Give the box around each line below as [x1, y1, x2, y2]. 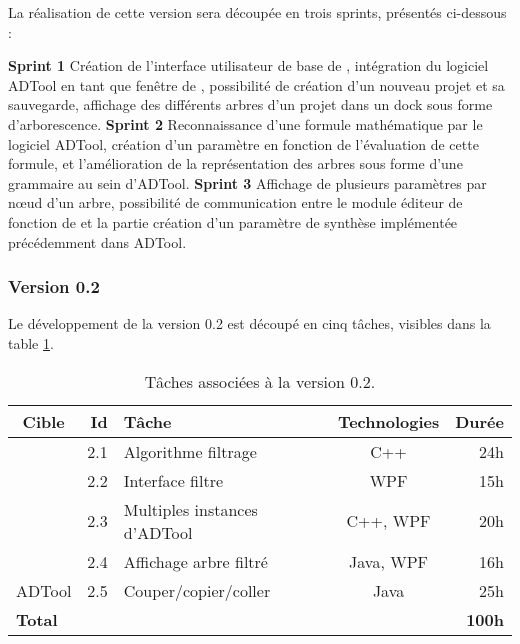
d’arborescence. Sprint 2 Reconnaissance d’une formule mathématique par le [8, 113, 483, 134]
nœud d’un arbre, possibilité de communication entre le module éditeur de [8, 192, 463, 213]
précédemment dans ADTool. [8, 231, 187, 252]
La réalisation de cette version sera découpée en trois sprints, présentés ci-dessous [8, 2, 507, 22]
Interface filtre [123, 468, 224, 492]
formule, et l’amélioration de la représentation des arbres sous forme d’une [8, 153, 463, 174]
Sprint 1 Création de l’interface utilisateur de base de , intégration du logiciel [8, 55, 489, 76]
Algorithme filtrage [123, 439, 257, 463]
